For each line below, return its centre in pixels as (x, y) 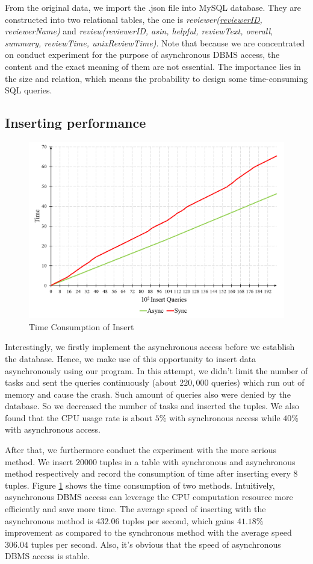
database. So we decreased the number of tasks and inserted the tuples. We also (152, 406)
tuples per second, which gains (178, 520)
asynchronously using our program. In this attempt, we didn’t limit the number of (156, 370)
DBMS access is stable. (48, 556)
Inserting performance (76, 123)
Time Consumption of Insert (82, 326)
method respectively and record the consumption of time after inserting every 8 (151, 473)
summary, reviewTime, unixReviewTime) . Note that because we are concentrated (155, 42)
